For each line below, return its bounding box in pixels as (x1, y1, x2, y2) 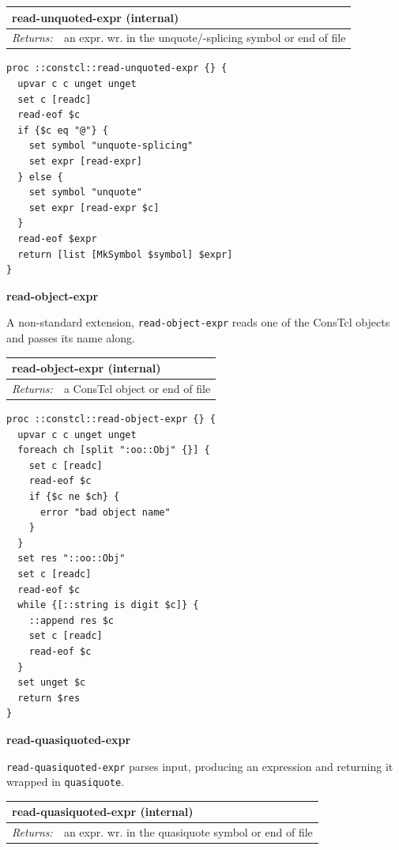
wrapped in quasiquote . (6, 773, 125, 790)
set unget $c (17, 677, 86, 689)
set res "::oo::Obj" (17, 553, 126, 565)
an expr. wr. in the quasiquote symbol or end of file (63, 824, 313, 841)
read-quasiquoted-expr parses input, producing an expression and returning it (6, 757, 393, 774)
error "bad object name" (40, 506, 171, 518)
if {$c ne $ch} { (28, 491, 120, 502)
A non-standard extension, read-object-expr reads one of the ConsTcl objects (6, 314, 390, 331)
